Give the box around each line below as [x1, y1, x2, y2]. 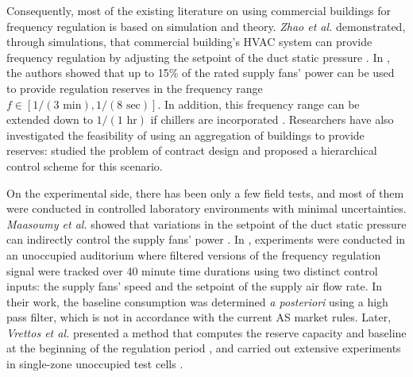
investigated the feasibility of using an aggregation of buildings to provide [6, 126, 365, 143]
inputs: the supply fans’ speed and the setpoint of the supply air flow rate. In [6, 278, 383, 294]
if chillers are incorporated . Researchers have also [150, 111, 394, 128]
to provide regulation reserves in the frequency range [6, 79, 263, 96]
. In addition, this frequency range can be [157, 95, 360, 112]
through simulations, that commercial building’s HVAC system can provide [6, 33, 372, 50]
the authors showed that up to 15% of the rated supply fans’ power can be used [6, 64, 395, 81]
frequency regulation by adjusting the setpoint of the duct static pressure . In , [6, 48, 390, 65]
